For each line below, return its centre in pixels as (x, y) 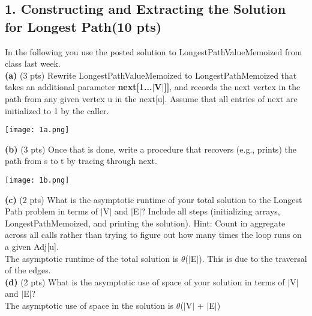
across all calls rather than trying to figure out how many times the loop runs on (153, 235)
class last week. (33, 63)
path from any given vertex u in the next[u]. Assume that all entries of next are (151, 98)
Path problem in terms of (52, 211)
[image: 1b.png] (37, 180)
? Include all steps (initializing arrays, (211, 211)
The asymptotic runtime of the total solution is (92, 258)
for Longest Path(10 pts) (83, 26)
